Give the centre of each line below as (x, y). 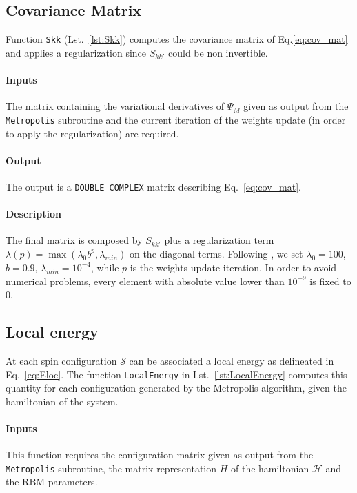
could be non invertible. (218, 52)
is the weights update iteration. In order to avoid (233, 267)
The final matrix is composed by (74, 240)
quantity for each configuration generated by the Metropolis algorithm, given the (176, 388)
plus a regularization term (219, 240)
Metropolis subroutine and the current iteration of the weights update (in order (176, 119)
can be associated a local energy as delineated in (232, 360)
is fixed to (330, 281)
